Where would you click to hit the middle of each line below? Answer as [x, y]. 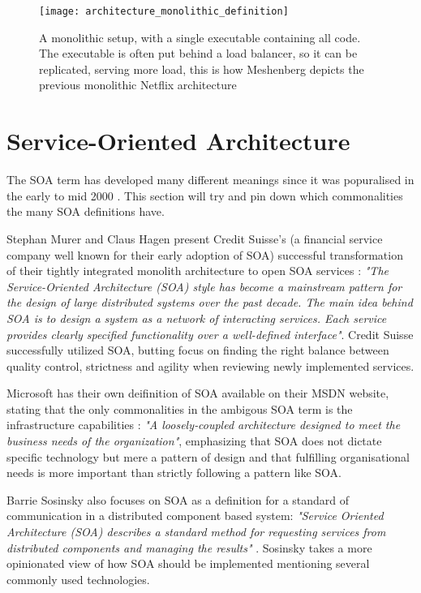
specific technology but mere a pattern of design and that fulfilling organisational [208, 456]
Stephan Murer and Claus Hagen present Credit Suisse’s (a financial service [195, 238]
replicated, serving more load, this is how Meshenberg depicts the [202, 69]
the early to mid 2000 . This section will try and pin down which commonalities [205, 195]
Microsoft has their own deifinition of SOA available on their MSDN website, [198, 393]
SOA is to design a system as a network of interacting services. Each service [197, 318]
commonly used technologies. [78, 579]
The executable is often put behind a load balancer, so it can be [198, 53]
